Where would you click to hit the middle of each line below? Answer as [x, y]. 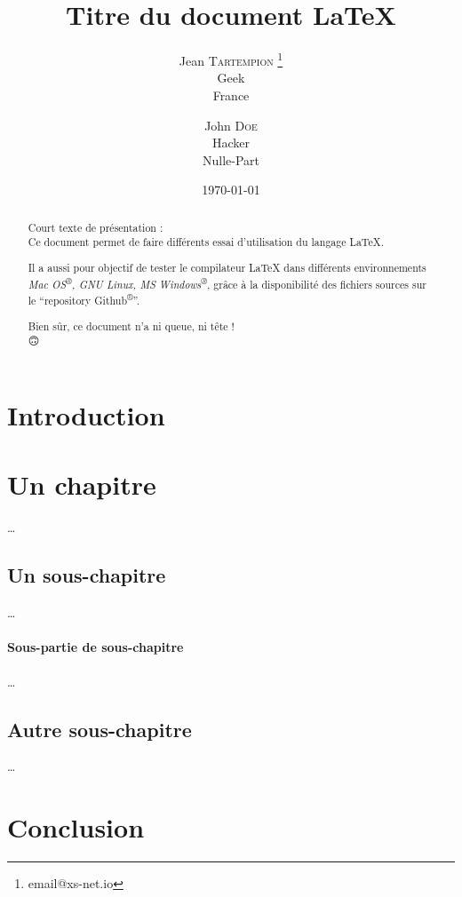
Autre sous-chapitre [100, 729]
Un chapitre [82, 484]
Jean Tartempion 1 [231, 59]
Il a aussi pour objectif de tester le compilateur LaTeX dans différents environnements [227, 267]
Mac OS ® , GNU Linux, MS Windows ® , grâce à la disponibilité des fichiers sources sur [227, 282]
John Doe [231, 125]
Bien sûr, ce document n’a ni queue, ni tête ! [131, 325]
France [231, 95]
